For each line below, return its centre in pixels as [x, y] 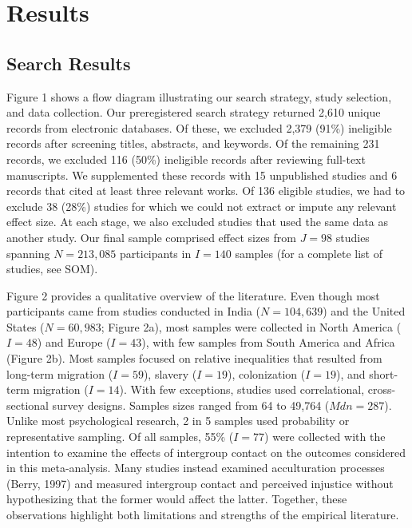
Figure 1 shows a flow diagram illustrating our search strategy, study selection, [199, 96]
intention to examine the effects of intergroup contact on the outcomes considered [206, 452]
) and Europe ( [74, 342]
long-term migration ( [60, 373]
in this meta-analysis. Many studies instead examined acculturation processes [196, 468]
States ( [26, 326]
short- [384, 373]
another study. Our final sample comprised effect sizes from [151, 237]
